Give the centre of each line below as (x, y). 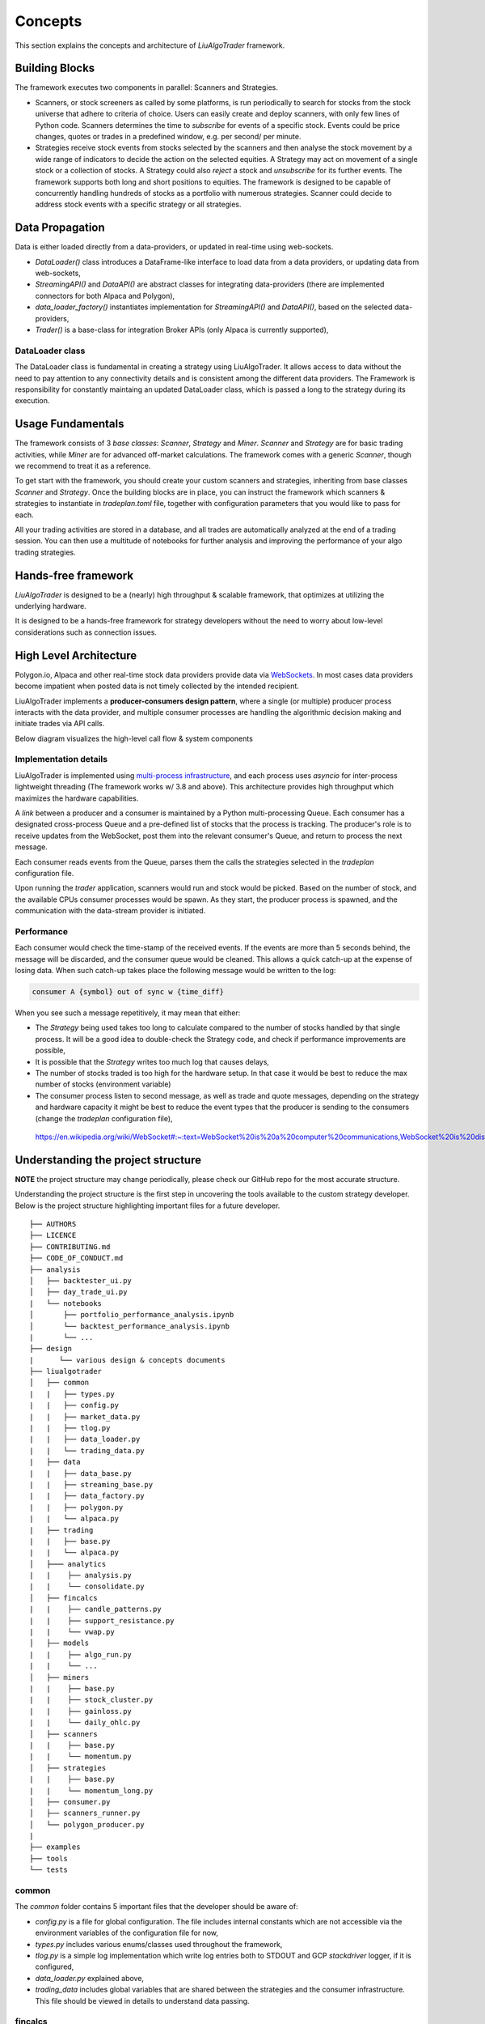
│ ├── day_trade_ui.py (78, 1292)
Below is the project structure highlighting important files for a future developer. (148, 1205)
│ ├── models (59, 1643)
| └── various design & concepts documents (127, 1360)
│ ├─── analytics (68, 1564)
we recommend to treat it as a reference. (83, 466)
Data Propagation (60, 228)
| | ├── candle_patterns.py (95, 1609)
